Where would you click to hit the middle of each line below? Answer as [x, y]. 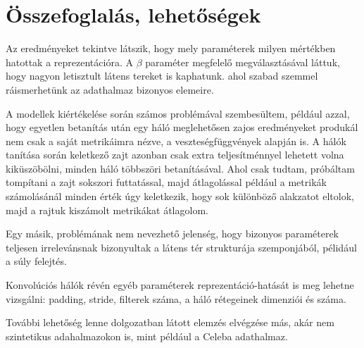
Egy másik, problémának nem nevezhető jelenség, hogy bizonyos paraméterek [172, 234]
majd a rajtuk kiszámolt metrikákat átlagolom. [107, 210]
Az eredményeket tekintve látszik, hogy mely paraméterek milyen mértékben [171, 48]
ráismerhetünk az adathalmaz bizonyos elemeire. [110, 89]
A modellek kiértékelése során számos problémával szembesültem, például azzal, [178, 113]
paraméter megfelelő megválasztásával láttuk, [243, 62]
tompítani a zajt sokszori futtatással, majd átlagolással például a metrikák [166, 182]
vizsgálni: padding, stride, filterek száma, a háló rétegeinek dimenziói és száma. [176, 298]
